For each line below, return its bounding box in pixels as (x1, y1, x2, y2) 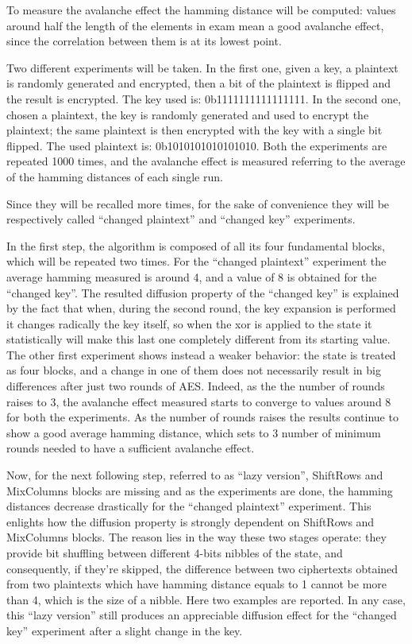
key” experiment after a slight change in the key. (6, 622, 243, 638)
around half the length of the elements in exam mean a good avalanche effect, (6, 17, 384, 33)
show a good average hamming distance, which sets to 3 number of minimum (6, 424, 381, 440)
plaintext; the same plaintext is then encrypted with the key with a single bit (6, 122, 383, 138)
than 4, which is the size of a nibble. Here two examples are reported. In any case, (6, 591, 406, 607)
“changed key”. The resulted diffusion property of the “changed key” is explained (6, 284, 399, 301)
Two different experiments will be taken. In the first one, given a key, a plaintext (6, 59, 399, 76)
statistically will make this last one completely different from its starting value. (6, 331, 391, 347)
